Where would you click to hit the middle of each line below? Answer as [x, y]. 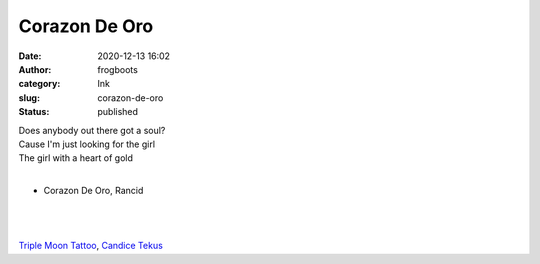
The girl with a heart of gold [76, 158]
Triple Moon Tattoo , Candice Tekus [91, 246]
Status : [34, 112]
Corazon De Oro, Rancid [93, 191]
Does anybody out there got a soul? [92, 130]
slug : [29, 97]
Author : [35, 69]
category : [39, 84]
